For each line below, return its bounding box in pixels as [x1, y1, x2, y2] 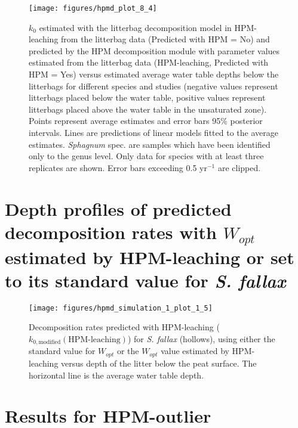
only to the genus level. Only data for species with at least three [29, 150, 264, 162]
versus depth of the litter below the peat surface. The [61, 356, 257, 369]
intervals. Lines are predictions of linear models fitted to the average [29, 126, 278, 138]
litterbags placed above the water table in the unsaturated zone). [29, 103, 267, 115]
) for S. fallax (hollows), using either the [127, 333, 275, 345]
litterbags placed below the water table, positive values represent [29, 91, 266, 104]
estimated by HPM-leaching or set [5, 244, 294, 269]
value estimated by [161, 345, 229, 357]
